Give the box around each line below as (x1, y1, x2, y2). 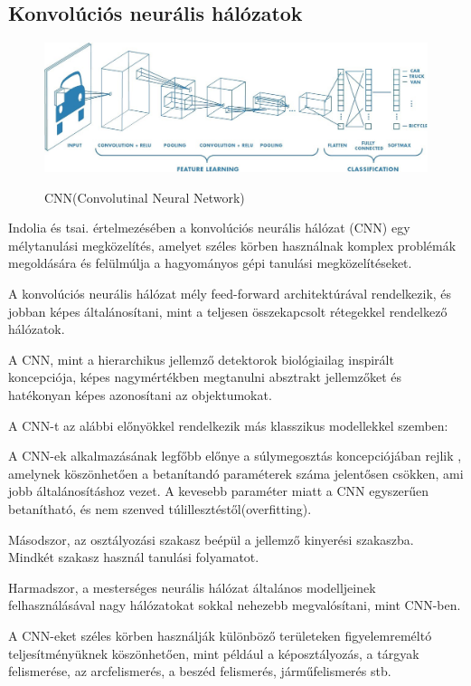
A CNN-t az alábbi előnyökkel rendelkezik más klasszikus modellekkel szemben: (8, 415, 448, 434)
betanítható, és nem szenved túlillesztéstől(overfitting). (8, 499, 312, 518)
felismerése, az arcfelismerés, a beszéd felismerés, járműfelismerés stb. (8, 662, 391, 681)
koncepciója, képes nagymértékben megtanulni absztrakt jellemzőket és (8, 367, 402, 386)
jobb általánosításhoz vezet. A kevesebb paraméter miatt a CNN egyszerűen (8, 481, 429, 500)
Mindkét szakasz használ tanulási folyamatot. (8, 548, 259, 567)
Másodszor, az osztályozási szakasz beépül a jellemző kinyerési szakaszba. (8, 529, 414, 548)
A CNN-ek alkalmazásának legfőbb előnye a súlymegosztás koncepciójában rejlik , (8, 446, 462, 465)
